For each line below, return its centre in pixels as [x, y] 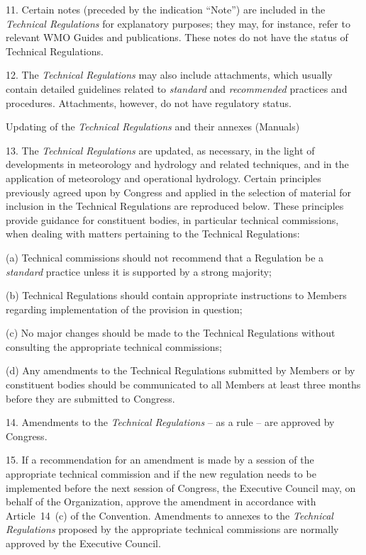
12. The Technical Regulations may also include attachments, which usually [169, 75]
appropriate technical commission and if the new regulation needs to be [161, 474]
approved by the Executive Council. [83, 543]
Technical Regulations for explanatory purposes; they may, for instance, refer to [178, 23]
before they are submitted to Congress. [90, 398]
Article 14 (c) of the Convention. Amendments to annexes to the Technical [170, 515]
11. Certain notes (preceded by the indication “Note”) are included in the [166, 9]
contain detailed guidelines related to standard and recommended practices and [177, 88]
